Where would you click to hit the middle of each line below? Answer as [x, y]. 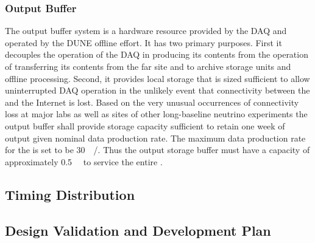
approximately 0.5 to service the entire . [84, 161]
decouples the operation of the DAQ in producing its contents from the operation [157, 54]
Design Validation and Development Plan [138, 230]
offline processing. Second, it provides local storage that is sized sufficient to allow [157, 78]
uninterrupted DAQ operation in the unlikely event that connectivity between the [157, 90]
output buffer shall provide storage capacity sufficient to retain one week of [145, 125]
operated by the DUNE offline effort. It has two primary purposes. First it [143, 42]
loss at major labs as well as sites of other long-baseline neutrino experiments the [156, 114]
